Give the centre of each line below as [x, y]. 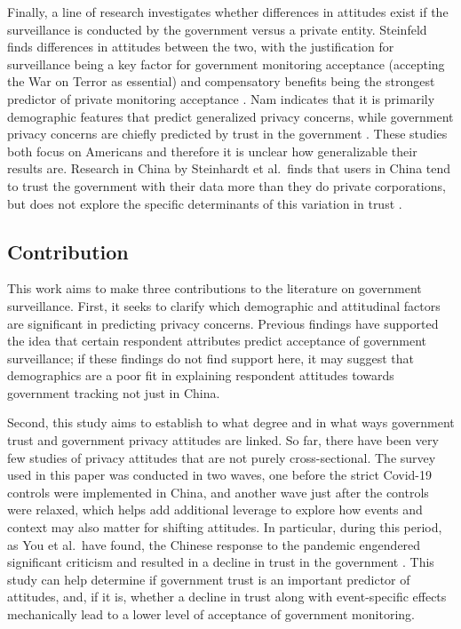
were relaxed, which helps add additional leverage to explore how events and [215, 510]
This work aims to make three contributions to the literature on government [215, 288]
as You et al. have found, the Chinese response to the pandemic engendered [214, 544]
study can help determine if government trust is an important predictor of [209, 579]
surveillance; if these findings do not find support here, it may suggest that [211, 358]
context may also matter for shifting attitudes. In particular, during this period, [225, 527]
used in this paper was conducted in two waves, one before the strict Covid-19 [220, 475]
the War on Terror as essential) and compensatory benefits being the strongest [221, 81]
